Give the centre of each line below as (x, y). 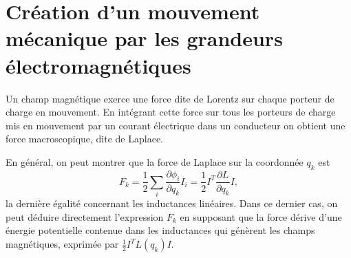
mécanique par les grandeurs (144, 38)
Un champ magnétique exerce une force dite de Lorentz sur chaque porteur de (170, 98)
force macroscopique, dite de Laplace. (84, 139)
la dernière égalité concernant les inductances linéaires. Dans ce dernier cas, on (172, 203)
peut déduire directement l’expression (85, 216)
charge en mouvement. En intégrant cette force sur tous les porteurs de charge (171, 112)
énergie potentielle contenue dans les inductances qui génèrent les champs (160, 230)
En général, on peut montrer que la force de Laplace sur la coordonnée (155, 161)
